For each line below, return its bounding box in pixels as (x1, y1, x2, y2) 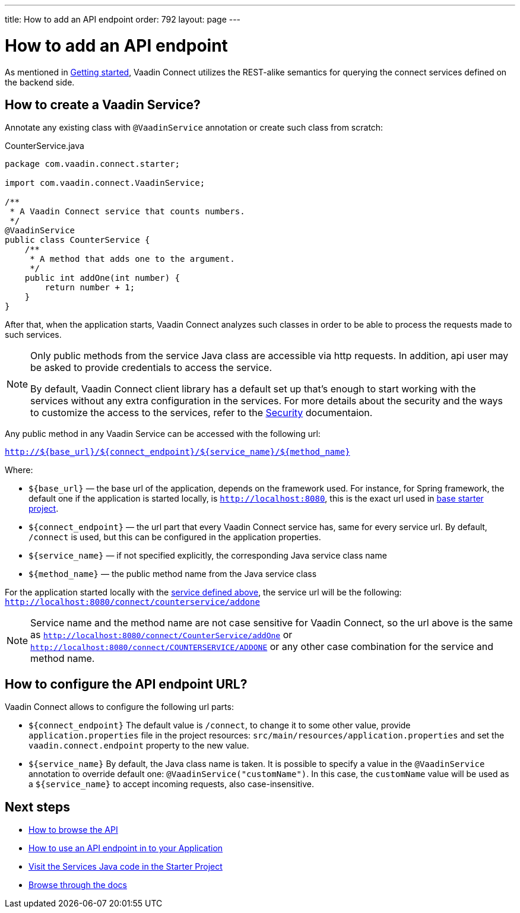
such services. (5, 329, 62, 340)
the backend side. (5, 77, 75, 87)
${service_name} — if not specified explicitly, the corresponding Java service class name (28, 550, 387, 561)
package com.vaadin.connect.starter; (5, 159, 180, 169)
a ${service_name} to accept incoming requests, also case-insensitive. (28, 779, 314, 790)
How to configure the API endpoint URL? (5, 676, 248, 692)
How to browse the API (28, 825, 118, 835)
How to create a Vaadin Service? (5, 97, 201, 112)
